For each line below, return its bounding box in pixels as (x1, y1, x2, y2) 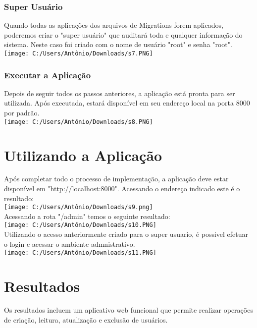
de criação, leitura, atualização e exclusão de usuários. (4, 314, 168, 325)
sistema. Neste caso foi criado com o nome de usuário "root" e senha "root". (4, 39, 232, 50)
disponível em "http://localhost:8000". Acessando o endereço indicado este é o (4, 183, 240, 194)
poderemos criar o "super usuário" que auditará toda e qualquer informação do (4, 29, 243, 40)
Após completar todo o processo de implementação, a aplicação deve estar (4, 173, 229, 184)
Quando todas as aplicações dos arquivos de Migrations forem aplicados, (4, 20, 223, 30)
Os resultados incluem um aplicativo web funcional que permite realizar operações (4, 305, 253, 315)
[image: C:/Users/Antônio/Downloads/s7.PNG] (4, 50, 153, 57)
